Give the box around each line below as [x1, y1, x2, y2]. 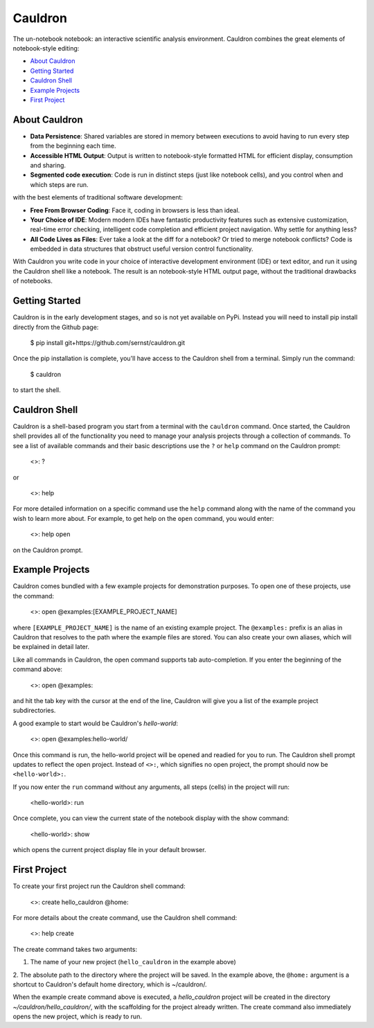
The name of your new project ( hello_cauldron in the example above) [30, 958, 237, 966]
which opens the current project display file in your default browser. [12, 846, 206, 854]
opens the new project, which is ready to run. [12, 1012, 142, 1021]
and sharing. [30, 161, 66, 169]
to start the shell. [12, 386, 62, 394]
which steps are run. [30, 180, 89, 188]
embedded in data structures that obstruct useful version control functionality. [30, 245, 253, 253]
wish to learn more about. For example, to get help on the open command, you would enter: [12, 514, 274, 522]
